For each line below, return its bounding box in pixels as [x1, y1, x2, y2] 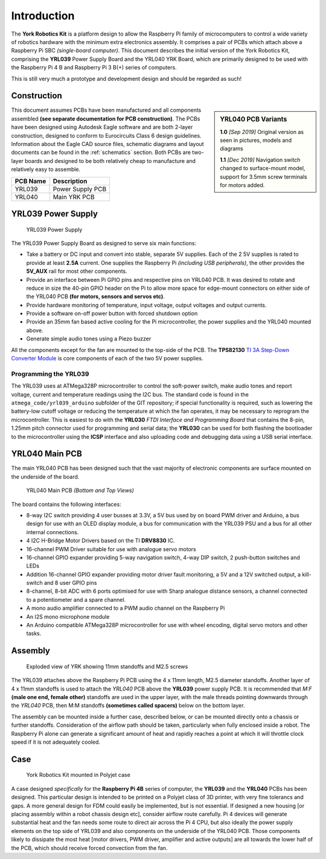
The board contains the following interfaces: [11, 500, 121, 508]
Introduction [11, 9, 75, 22]
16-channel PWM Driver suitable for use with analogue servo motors [26, 545, 196, 552]
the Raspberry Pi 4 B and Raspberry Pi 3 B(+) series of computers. [11, 64, 177, 71]
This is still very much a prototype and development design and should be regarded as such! [11, 75, 242, 82]
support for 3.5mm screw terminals [220, 173, 307, 180]
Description [53, 177, 88, 185]
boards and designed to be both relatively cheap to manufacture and [25, 157, 196, 164]
